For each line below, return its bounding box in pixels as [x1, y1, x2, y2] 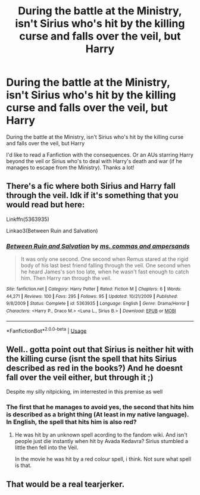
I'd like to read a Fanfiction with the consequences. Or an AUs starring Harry [6, 151, 193, 158]
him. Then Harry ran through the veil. [20, 275, 112, 282]
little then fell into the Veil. [14, 444, 79, 451]
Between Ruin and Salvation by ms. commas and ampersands [6, 242, 190, 250]
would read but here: [6, 200, 85, 210]
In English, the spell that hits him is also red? [6, 418, 137, 426]
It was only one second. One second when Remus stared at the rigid [20, 256, 189, 263]
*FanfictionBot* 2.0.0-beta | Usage [6, 326, 87, 334]
